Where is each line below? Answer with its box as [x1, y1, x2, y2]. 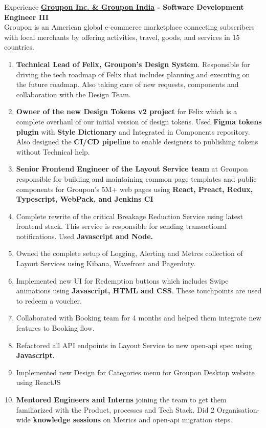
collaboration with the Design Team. [16, 89, 131, 99]
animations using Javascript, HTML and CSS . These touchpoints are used [16, 285, 262, 296]
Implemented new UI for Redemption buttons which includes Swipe [16, 275, 229, 286]
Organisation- [216, 404, 260, 415]
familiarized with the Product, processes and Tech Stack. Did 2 [16, 404, 215, 415]
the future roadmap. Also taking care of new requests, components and [16, 79, 239, 90]
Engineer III [4, 11, 49, 22]
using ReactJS [16, 377, 61, 388]
